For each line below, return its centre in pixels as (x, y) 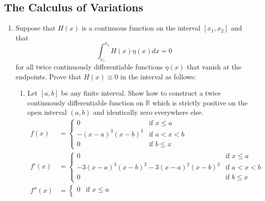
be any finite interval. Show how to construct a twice (141, 93)
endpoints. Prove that (48, 76)
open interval (47, 112)
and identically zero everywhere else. (148, 112)
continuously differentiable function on (85, 102)
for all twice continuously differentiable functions (89, 67)
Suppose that (36, 28)
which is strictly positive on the (200, 102)
